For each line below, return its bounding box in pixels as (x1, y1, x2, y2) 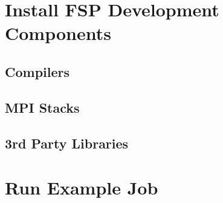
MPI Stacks (5, 98, 80, 116)
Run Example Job (5, 175, 158, 200)
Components (5, 21, 111, 45)
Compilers (5, 62, 70, 81)
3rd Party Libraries (5, 133, 129, 152)
